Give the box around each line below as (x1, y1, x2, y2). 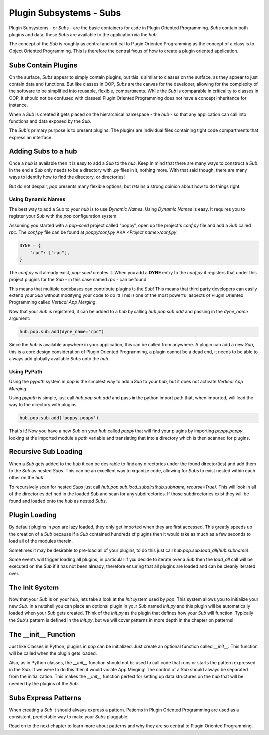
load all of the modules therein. (9, 538, 73, 544)
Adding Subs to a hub (9, 147, 77, 155)
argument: (9, 315, 31, 321)
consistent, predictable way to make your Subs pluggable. (9, 714, 129, 720)
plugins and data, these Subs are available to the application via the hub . (9, 31, 158, 37)
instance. (9, 102, 28, 108)
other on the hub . (9, 475, 45, 481)
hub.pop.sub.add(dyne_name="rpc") (19, 329, 104, 335)
